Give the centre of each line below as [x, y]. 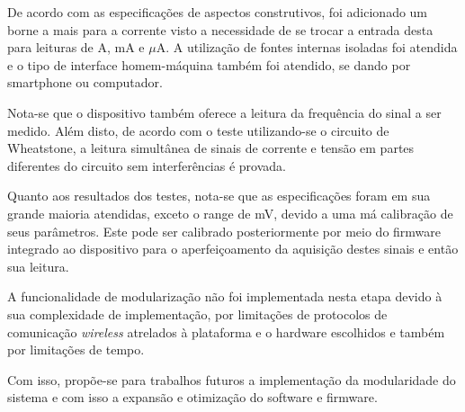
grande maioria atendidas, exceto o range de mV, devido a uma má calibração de [230, 213]
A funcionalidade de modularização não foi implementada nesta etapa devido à [225, 296]
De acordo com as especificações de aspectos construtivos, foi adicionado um [218, 12]
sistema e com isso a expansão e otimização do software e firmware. [192, 397]
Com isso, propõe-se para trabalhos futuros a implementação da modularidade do [232, 379]
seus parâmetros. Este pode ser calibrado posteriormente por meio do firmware [224, 231]
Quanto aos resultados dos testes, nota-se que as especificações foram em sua [219, 196]
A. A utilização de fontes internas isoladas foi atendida [307, 47]
